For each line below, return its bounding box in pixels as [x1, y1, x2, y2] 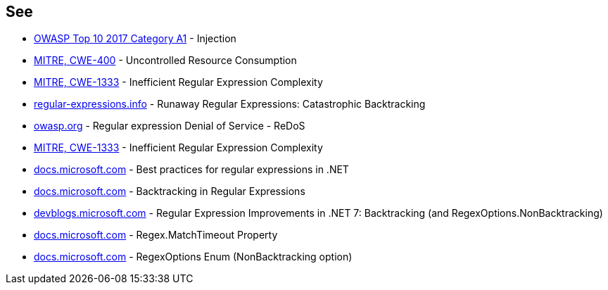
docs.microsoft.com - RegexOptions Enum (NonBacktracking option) [34, 251, 353, 263]
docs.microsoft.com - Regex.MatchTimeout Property [34, 229, 278, 241]
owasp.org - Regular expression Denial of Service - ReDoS [34, 120, 305, 132]
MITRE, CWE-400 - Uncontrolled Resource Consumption [34, 54, 297, 67]
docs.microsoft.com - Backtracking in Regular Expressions [34, 185, 305, 198]
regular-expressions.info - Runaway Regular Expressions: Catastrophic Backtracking [34, 98, 426, 111]
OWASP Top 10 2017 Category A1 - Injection [34, 32, 236, 45]
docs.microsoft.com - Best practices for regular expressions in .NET [34, 163, 349, 176]
